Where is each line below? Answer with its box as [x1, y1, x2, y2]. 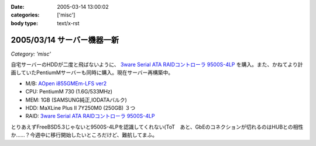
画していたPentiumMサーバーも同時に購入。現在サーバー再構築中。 [11, 69, 174, 76]
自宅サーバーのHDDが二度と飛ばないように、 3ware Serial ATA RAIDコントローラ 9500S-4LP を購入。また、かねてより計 [11, 61, 303, 68]
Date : [11, 4, 25, 10]
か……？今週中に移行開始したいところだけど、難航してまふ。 [11, 131, 158, 138]
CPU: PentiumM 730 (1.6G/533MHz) [25, 88, 113, 95]
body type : [11, 19, 38, 26]
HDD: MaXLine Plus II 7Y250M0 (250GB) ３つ [25, 105, 136, 112]
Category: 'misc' [11, 50, 51, 57]
